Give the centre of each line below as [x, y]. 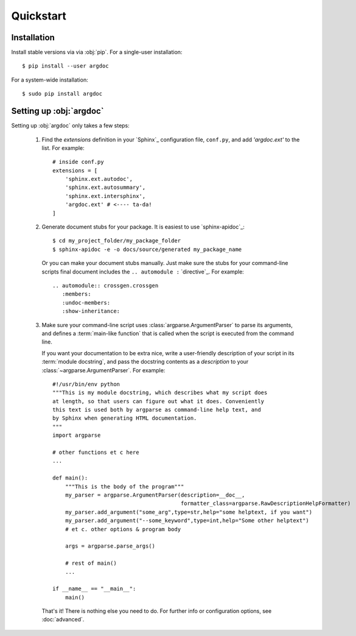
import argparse [77, 435]
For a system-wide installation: [50, 80]
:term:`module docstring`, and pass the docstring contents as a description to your [145, 362]
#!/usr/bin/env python [86, 384]
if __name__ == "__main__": [94, 589]
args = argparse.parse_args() [110, 546]
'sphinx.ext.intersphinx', [105, 196]
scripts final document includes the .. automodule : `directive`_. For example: [143, 272]
